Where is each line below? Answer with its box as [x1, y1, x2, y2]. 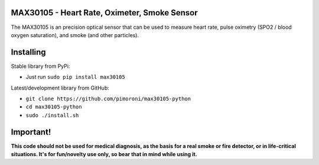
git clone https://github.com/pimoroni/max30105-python [25, 95, 191, 102]
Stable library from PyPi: [11, 62, 70, 70]
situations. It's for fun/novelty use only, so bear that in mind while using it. [11, 151, 197, 158]
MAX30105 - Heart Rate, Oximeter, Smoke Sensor [11, 8, 198, 18]
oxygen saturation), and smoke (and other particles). [11, 31, 139, 38]
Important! [11, 127, 51, 137]
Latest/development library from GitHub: [11, 84, 109, 91]
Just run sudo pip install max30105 [25, 74, 125, 81]
